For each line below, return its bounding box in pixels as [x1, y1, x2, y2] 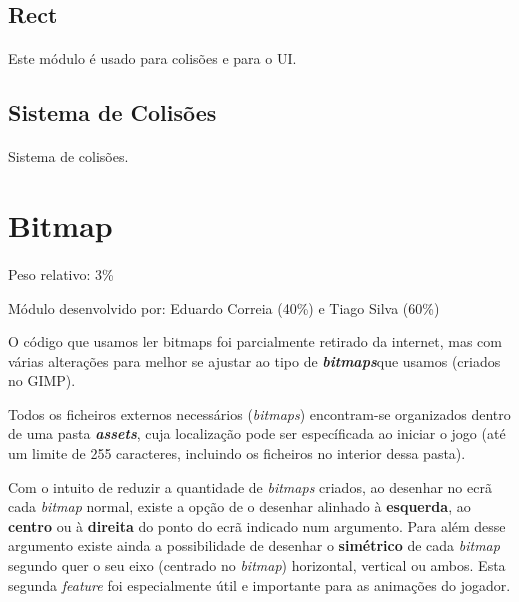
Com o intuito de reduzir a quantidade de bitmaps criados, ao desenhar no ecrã [8, 476, 492, 497]
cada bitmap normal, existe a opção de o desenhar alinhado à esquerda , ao [8, 496, 471, 517]
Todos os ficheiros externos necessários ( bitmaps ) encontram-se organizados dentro [8, 403, 511, 424]
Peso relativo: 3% [8, 263, 114, 284]
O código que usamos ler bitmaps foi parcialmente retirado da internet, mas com [8, 331, 502, 352]
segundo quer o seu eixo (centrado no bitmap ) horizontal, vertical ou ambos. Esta [8, 555, 506, 576]
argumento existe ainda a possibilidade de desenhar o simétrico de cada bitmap [8, 535, 500, 556]
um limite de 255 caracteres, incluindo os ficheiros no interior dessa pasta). [8, 443, 466, 464]
